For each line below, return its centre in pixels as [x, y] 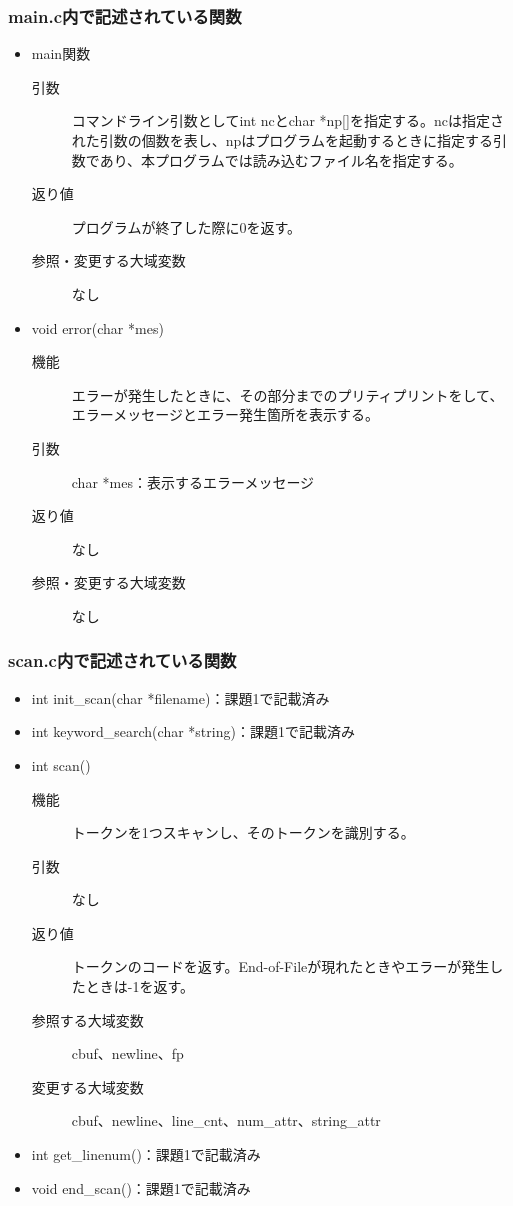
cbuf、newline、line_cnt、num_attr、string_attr [226, 1120]
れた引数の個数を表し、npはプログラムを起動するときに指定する [282, 140]
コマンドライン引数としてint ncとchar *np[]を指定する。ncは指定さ [287, 120]
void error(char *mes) [97, 327]
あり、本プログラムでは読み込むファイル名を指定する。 [281, 159]
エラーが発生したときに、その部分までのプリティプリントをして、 [287, 394]
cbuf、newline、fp [127, 1053]
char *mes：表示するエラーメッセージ [193, 481]
